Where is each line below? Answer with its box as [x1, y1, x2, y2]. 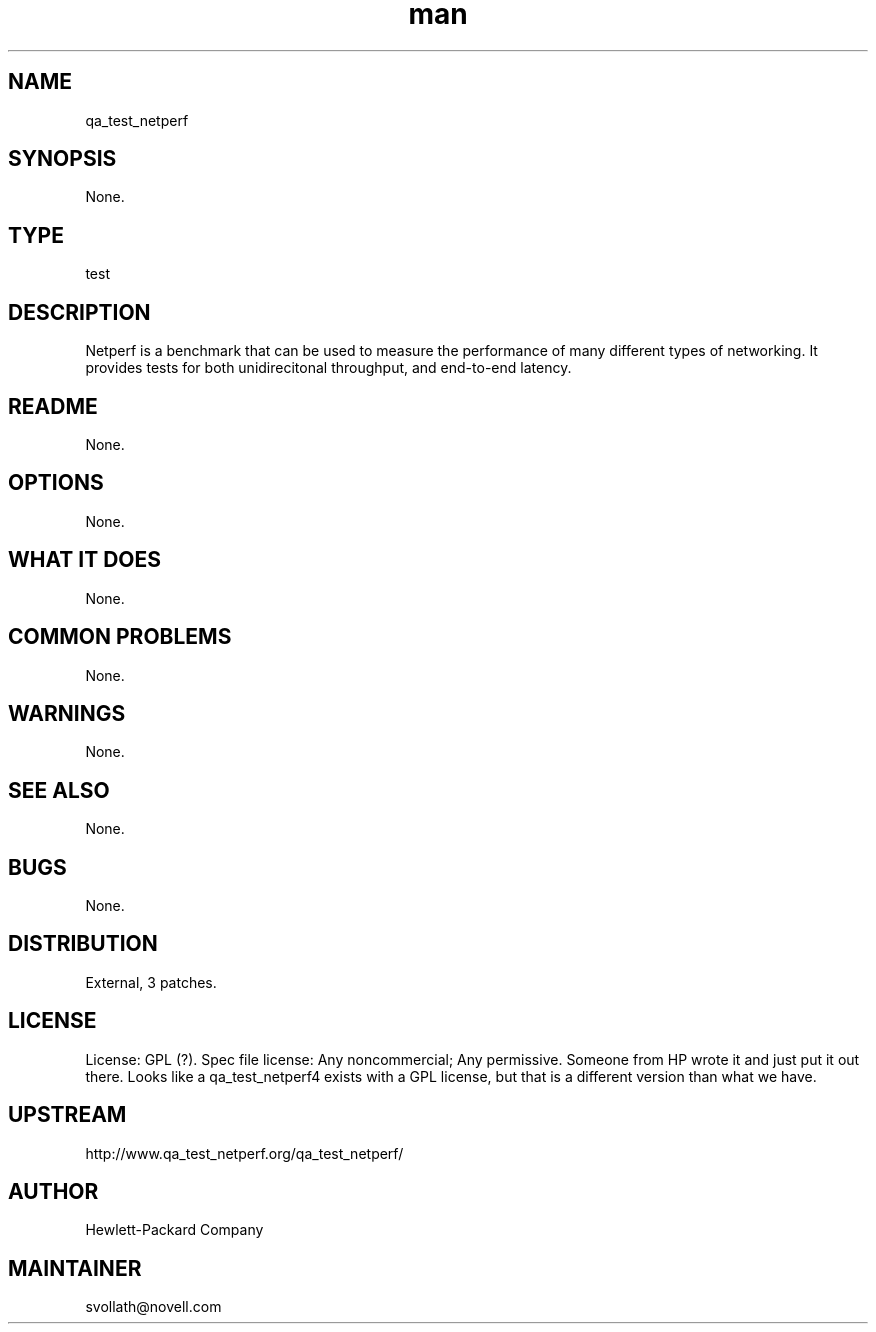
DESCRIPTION [8, 299, 151, 325]
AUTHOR [8, 1178, 99, 1204]
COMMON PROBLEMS [8, 624, 232, 650]
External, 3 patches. [85, 973, 217, 991]
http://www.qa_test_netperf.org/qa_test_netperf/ [85, 1144, 404, 1162]
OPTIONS [8, 470, 104, 496]
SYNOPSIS [8, 146, 117, 172]
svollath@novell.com [85, 1298, 222, 1316]
